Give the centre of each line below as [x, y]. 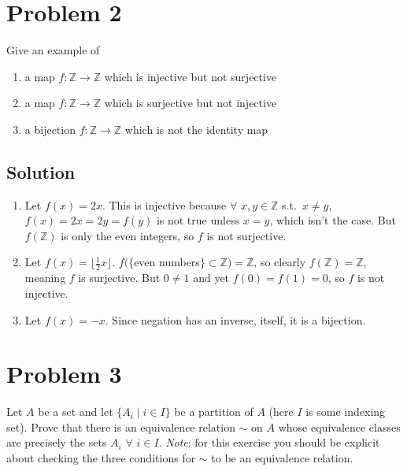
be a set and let [76, 412]
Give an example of [53, 50]
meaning [45, 278]
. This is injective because [164, 204]
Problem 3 [64, 374]
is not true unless [198, 220]
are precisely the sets [57, 442]
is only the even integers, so [128, 235]
